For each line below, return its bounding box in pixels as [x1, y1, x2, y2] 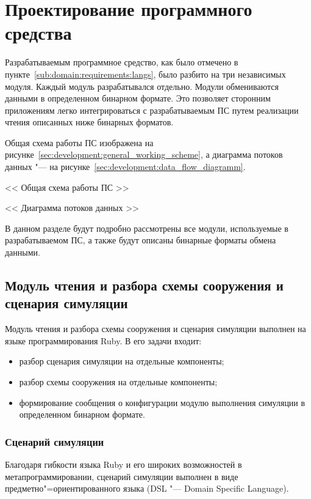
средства [5, 20, 72, 45]
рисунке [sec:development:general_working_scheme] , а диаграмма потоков [5, 148, 283, 161]
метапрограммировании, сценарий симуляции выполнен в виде [5, 470, 238, 482]
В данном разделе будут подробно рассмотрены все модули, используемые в [5, 221, 288, 234]
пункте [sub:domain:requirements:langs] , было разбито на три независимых [5, 67, 286, 80]
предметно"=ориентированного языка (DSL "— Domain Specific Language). [5, 482, 289, 495]
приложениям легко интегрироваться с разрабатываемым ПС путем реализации [5, 103, 299, 116]
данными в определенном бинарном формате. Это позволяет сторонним [5, 92, 271, 105]
